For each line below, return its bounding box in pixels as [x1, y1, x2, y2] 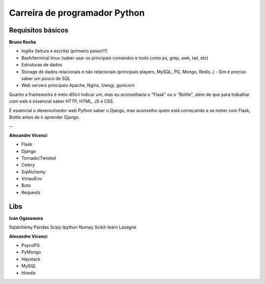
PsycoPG [21, 242, 40, 248]
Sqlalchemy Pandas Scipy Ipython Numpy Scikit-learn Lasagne [9, 224, 137, 230]
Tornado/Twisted [21, 155, 56, 161]
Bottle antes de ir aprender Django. [9, 114, 80, 120]
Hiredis [21, 270, 36, 276]
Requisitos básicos [9, 26, 69, 34]
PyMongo [21, 249, 41, 255]
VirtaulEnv [21, 176, 43, 182]
